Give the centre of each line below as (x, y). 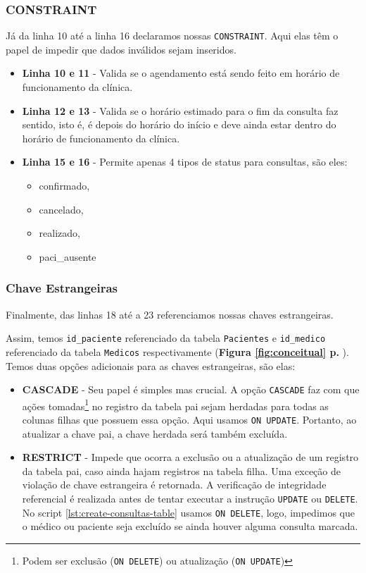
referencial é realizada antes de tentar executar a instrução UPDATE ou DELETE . (190, 499)
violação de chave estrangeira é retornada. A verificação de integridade (174, 485)
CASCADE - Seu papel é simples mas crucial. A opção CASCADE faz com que (191, 389)
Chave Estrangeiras (62, 288)
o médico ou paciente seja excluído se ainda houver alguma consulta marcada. (190, 526)
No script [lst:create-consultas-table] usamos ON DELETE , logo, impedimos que (189, 512)
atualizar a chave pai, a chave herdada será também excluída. (155, 433)
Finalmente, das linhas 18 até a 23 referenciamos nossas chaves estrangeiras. (170, 314)
